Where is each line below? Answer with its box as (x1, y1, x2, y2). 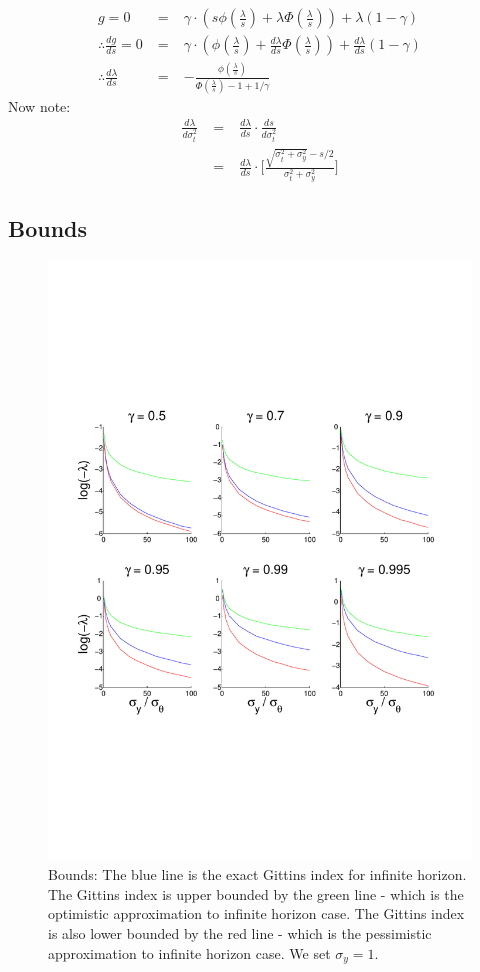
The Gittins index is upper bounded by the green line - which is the (48, 883, 464, 904)
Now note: (8, 95, 71, 116)
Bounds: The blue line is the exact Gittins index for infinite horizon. (48, 864, 467, 885)
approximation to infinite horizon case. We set (48, 942, 331, 963)
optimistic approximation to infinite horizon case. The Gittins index (48, 903, 465, 924)
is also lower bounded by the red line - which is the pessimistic (48, 923, 432, 944)
